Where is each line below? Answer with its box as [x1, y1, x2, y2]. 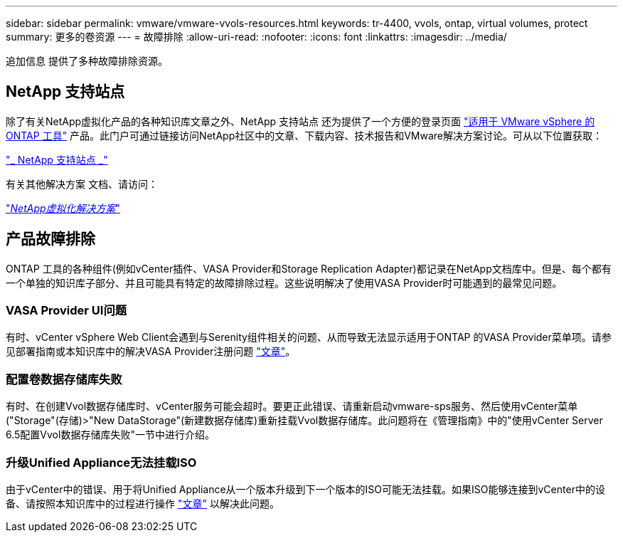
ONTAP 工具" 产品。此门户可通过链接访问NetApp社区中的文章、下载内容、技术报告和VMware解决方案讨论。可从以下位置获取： [6, 129, 603, 142]
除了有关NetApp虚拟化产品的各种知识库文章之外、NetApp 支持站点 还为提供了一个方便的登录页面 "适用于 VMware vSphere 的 [6, 115, 595, 127]
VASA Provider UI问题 [6, 303, 127, 318]
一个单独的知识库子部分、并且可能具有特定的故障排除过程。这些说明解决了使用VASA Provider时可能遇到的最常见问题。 [6, 276, 563, 289]
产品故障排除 [6, 230, 95, 248]
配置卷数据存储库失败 [6, 371, 122, 386]
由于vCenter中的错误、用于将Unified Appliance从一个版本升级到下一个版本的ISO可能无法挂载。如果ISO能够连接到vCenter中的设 [6, 482, 605, 495]
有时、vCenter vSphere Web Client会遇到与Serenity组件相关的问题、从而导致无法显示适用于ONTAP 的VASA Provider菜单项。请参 [6, 331, 612, 344]
